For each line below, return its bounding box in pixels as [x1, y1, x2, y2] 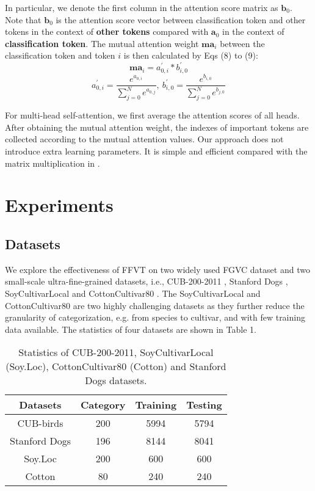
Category [80, 398, 126, 412]
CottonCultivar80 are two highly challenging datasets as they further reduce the [5, 299, 305, 311]
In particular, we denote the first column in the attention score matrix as [5, 1, 278, 13]
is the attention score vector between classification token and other [56, 13, 306, 26]
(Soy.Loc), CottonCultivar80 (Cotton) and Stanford [5, 359, 226, 374]
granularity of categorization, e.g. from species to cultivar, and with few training [5, 311, 305, 324]
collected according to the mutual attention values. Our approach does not [5, 133, 284, 145]
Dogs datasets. [85, 373, 147, 388]
